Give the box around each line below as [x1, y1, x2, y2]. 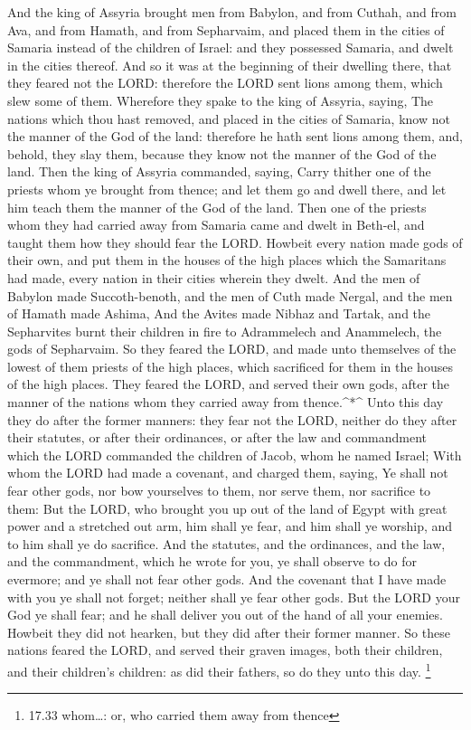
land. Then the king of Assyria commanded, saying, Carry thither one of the [7, 162, 431, 181]
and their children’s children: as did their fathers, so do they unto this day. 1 [7, 659, 431, 680]
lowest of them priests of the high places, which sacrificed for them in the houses [7, 356, 453, 375]
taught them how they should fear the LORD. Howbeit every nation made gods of [7, 232, 463, 251]
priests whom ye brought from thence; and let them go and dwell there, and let [7, 179, 447, 198]
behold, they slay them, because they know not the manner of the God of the [7, 144, 437, 163]
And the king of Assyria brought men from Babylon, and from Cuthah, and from [7, 3, 457, 21]
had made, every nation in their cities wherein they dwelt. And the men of [7, 268, 420, 287]
